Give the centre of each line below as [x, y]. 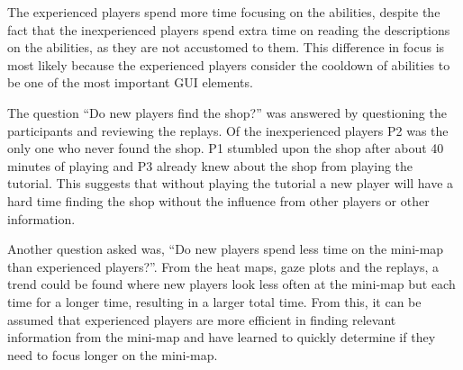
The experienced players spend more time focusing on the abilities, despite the [224, 12]
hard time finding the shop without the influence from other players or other [218, 200]
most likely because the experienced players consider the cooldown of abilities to [229, 64]
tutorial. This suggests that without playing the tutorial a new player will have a [231, 183]
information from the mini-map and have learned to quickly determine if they [222, 337]
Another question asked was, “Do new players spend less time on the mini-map [226, 249]
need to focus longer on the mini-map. [113, 354]
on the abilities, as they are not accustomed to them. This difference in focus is [226, 47]
